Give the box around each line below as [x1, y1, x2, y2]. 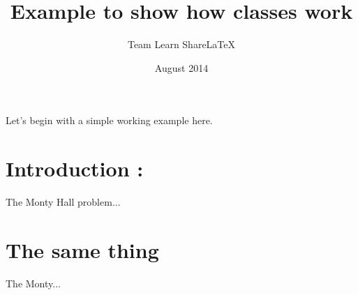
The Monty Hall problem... [6, 195, 121, 209]
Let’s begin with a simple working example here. [6, 113, 213, 128]
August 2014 [154, 60, 209, 75]
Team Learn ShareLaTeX [127, 37, 236, 52]
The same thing [6, 235, 159, 264]
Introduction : [6, 154, 144, 183]
